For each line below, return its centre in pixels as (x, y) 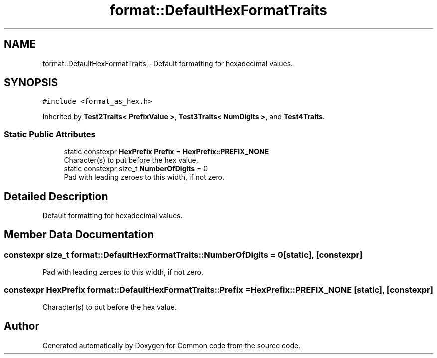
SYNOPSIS (31, 83)
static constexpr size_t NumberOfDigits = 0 (136, 169)
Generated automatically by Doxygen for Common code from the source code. (172, 345)
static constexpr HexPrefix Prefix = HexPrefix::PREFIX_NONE (167, 152)
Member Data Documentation (79, 235)
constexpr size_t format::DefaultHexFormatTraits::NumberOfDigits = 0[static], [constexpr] (183, 254)
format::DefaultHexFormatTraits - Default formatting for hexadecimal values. (168, 63)
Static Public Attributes (50, 134)
